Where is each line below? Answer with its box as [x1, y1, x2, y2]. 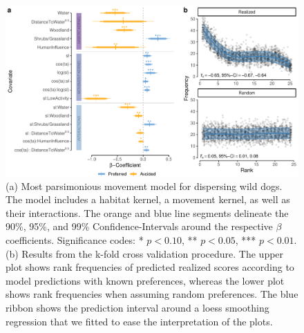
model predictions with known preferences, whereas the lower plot [6, 273, 285, 287]
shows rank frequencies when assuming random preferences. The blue [6, 287, 298, 301]
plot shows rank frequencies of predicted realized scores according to [6, 260, 294, 274]
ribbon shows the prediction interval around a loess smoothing [6, 300, 269, 314]
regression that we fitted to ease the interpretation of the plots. [6, 314, 273, 328]
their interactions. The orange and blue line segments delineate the [6, 205, 289, 220]
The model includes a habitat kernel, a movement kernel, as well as [6, 192, 290, 207]
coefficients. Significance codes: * [6, 232, 144, 247]
